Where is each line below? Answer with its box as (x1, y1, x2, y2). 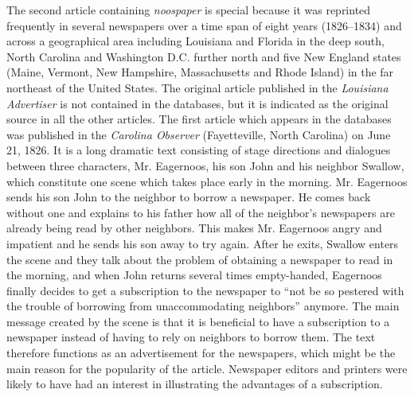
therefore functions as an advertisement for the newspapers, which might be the (6, 344, 396, 361)
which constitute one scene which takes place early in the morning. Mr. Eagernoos (6, 173, 408, 189)
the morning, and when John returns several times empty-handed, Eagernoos (6, 267, 382, 283)
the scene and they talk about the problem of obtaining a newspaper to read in (6, 251, 393, 267)
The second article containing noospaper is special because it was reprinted (6, 2, 371, 18)
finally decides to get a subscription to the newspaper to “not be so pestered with (6, 282, 404, 298)
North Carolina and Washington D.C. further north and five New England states (6, 48, 401, 64)
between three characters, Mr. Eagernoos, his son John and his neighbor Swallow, (6, 157, 404, 173)
